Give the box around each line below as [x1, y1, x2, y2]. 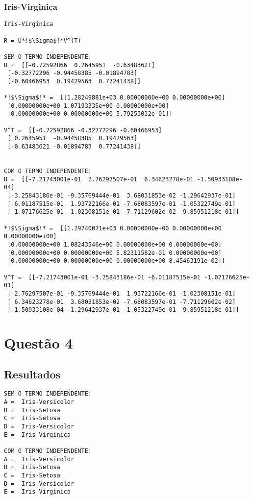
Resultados [4, 366, 60, 381]
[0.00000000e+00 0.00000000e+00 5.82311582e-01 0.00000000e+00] [7, 249, 222, 256]
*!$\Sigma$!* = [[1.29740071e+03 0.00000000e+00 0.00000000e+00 [4, 225, 222, 232]
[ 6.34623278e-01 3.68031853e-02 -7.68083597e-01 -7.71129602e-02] [7, 298, 236, 305]
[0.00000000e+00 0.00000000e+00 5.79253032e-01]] [7, 110, 173, 118]
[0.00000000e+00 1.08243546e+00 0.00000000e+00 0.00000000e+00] [7, 241, 222, 248]
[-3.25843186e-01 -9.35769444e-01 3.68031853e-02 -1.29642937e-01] [7, 192, 236, 199]
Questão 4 [4, 333, 73, 353]
